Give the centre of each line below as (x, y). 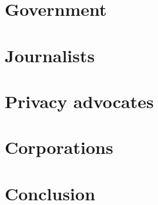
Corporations (59, 147)
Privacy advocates (79, 101)
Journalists (50, 55)
